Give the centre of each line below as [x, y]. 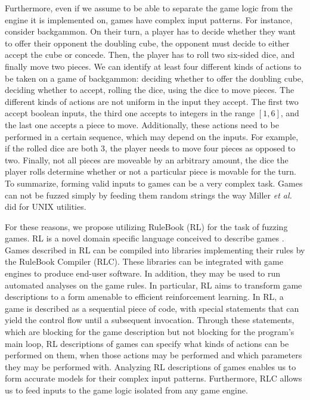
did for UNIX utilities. [46, 207]
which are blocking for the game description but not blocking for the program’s [150, 332]
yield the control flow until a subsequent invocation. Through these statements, [150, 320]
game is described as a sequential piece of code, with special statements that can [152, 308]
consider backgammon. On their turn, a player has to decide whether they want [151, 31]
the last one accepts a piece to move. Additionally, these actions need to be [142, 124]
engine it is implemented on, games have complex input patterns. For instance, [149, 19]
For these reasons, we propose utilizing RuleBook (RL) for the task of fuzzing [146, 226]
